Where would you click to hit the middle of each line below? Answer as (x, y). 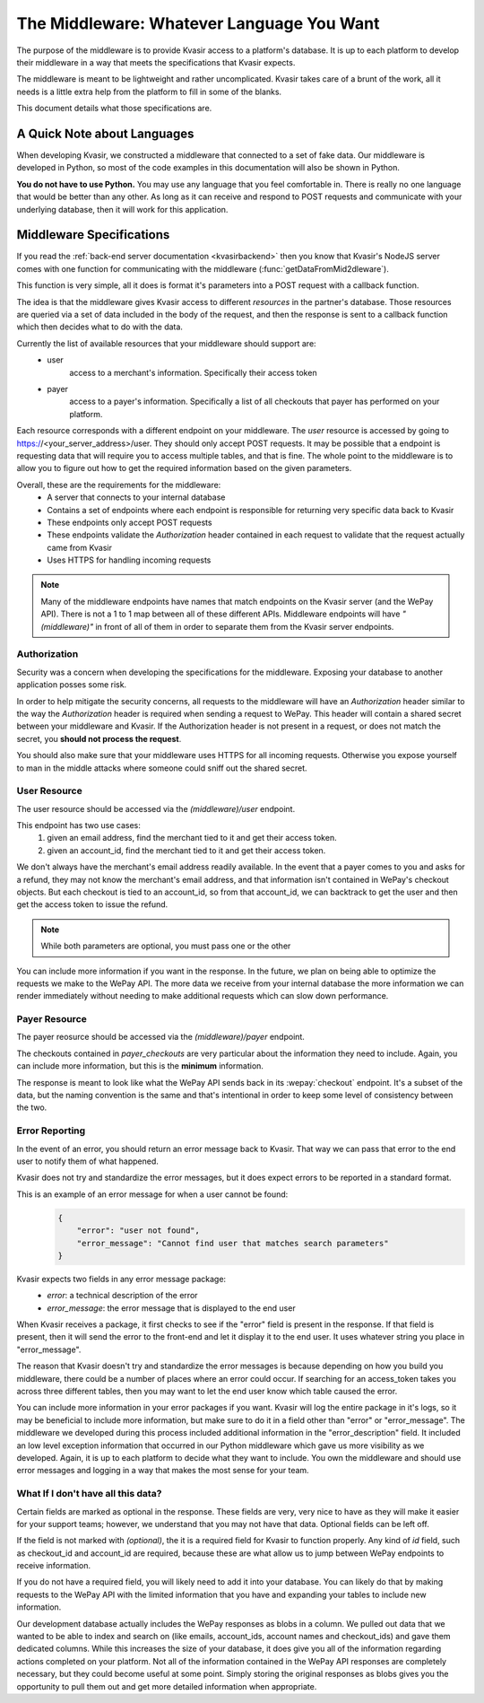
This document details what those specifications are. (114, 109)
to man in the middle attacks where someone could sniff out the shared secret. (162, 768)
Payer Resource (52, 1019)
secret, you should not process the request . (99, 738)
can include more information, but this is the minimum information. (140, 1066)
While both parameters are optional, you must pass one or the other (166, 946)
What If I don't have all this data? (89, 1494)
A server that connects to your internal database (136, 497)
